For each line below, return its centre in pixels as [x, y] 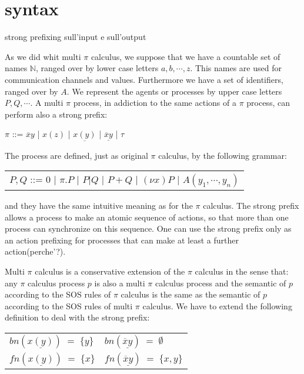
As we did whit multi [43, 56]
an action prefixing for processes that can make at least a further [122, 240]
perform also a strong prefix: [56, 114]
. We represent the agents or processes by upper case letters [174, 91]
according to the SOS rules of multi [69, 305]
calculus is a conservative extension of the [110, 271]
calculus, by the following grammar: [223, 155]
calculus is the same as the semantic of [191, 294]
